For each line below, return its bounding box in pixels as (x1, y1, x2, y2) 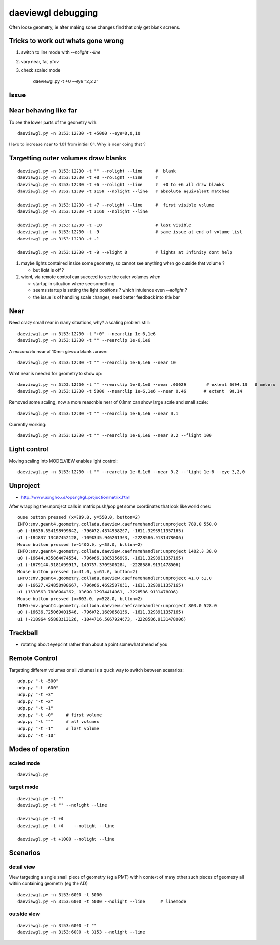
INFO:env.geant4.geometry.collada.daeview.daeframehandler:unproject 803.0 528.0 (17, 603, 217, 609)
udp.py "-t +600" (17, 685, 59, 690)
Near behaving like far (9, 107, 77, 115)
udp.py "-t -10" (17, 733, 56, 738)
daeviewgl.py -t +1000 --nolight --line (17, 836, 115, 842)
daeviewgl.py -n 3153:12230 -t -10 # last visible (17, 222, 191, 228)
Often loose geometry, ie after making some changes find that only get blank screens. (9, 24, 181, 30)
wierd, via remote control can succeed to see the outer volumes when (21, 274, 161, 280)
